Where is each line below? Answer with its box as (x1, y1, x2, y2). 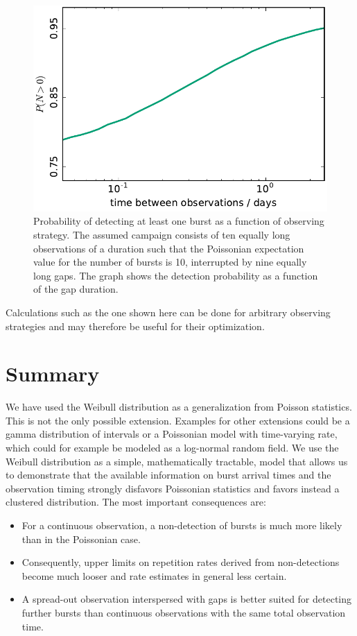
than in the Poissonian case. (21, 531, 141, 546)
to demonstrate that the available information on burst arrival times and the (6, 467, 331, 482)
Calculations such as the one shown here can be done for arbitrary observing (6, 304, 331, 319)
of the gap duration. (33, 282, 119, 296)
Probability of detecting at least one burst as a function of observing (33, 214, 324, 228)
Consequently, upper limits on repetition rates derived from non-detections (21, 555, 340, 569)
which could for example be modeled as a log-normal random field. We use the (6, 440, 339, 455)
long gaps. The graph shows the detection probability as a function (33, 268, 318, 282)
